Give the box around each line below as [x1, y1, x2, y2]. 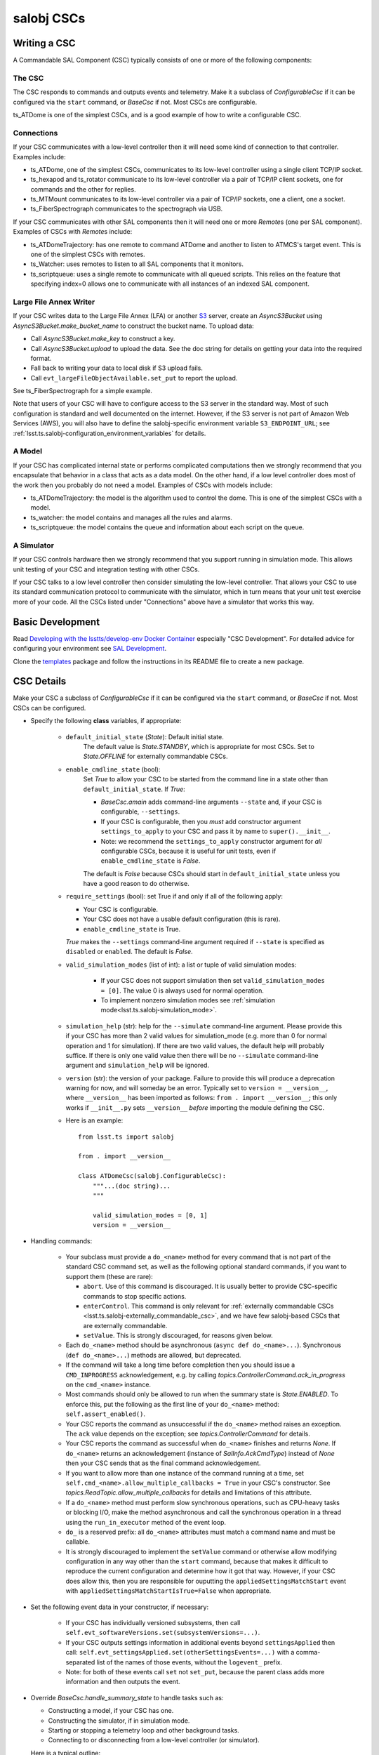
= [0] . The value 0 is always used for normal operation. [100, 986, 265, 995]
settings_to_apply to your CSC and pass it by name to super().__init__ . [100, 827, 331, 835]
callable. [65, 1537, 91, 1546]
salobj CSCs [13, 11, 86, 26]
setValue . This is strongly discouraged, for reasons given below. [83, 1331, 273, 1340]
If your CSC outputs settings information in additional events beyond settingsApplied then [65, 1638, 335, 1646]
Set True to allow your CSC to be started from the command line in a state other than [83, 775, 328, 783]
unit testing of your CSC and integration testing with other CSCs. [13, 565, 200, 574]
